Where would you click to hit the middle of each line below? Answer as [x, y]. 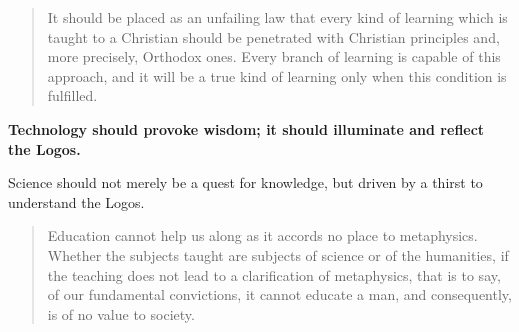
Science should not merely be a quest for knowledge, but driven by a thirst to [245, 182]
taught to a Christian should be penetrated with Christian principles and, [273, 36]
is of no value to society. [121, 313]
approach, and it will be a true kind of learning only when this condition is [277, 75]
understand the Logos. [76, 201]
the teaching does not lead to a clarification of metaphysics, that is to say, [274, 274]
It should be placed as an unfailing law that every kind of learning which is [277, 17]
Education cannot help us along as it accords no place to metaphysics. [262, 235]
